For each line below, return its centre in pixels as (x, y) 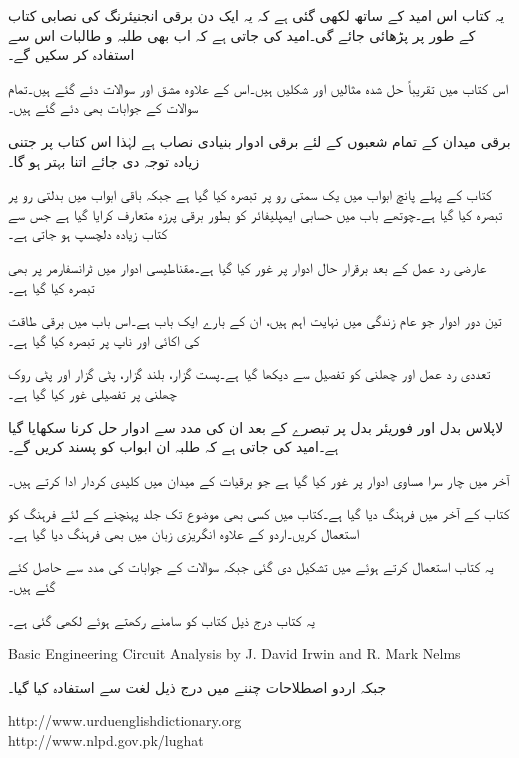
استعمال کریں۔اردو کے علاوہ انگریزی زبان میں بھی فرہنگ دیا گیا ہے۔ (184, 532)
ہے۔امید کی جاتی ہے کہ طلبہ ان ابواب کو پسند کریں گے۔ (173, 446)
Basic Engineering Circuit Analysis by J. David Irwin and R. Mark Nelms (234, 653)
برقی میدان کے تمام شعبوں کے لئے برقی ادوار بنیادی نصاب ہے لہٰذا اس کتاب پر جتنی (259, 140)
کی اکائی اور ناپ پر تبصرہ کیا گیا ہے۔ (104, 339)
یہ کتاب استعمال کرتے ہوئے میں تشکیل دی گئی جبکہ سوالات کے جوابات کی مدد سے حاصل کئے (251, 566)
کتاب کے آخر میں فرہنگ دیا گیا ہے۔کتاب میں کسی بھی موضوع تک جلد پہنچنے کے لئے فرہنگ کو (259, 513)
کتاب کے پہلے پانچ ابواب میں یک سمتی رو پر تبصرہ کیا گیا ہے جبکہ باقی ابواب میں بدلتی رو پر (250, 194)
